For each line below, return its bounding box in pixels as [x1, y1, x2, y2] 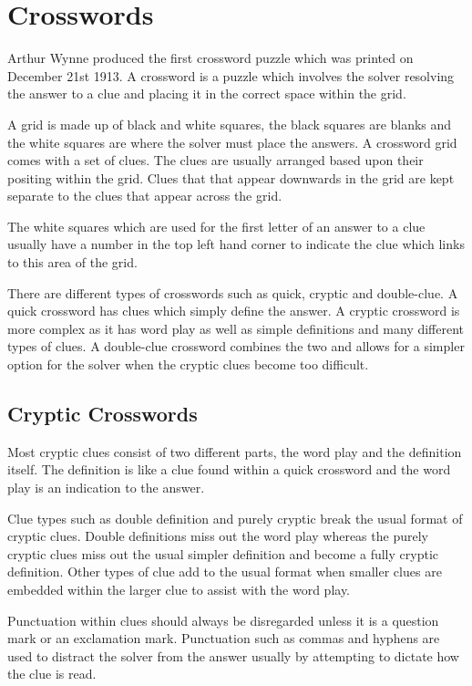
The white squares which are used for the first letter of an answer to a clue [7, 216, 426, 235]
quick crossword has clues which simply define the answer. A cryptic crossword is [7, 301, 460, 320]
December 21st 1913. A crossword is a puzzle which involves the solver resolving [7, 66, 455, 85]
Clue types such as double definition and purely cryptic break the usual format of [7, 508, 463, 527]
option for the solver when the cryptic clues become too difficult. [7, 355, 369, 374]
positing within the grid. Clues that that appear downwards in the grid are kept [7, 168, 455, 187]
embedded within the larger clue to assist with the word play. [7, 579, 351, 598]
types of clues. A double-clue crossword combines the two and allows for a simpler [7, 337, 465, 356]
